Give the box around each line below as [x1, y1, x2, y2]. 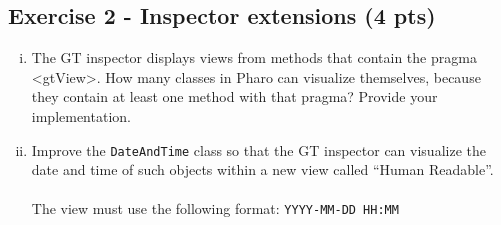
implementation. [31, 105, 131, 126]
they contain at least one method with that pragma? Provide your [31, 86, 438, 107]
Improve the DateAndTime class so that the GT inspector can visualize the [31, 139, 486, 160]
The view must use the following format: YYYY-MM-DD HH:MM [31, 198, 399, 219]
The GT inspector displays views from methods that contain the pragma [31, 47, 477, 68]
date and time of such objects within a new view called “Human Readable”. [31, 159, 494, 180]
